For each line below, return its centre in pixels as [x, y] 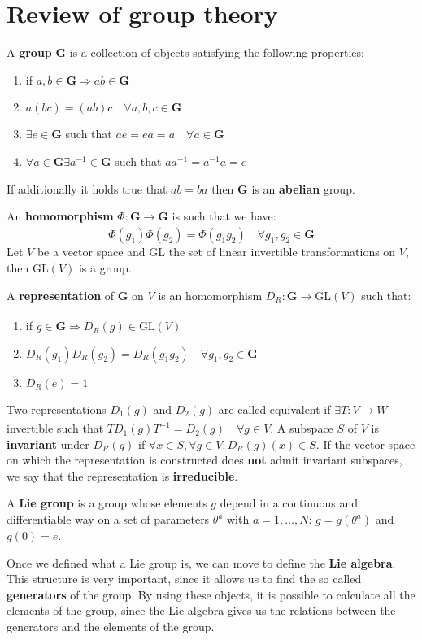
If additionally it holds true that [87, 188]
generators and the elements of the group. [111, 626]
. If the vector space [365, 444]
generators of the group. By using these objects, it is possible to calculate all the [211, 594]
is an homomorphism [210, 295]
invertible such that [55, 428]
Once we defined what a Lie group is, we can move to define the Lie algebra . [201, 562]
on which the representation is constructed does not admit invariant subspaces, [204, 460]
